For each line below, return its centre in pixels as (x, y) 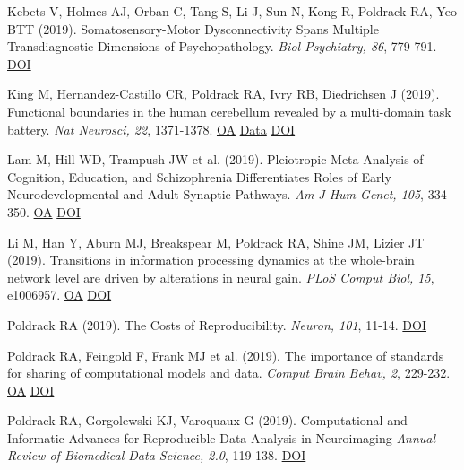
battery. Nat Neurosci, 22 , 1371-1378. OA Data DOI (151, 129)
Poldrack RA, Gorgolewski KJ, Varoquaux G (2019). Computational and (207, 420)
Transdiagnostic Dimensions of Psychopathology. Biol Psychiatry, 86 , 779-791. (222, 46)
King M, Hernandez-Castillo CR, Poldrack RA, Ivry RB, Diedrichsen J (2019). (223, 94)
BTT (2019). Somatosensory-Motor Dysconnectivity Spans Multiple (193, 28)
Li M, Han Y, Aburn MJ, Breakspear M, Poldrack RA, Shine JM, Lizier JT (216, 242)
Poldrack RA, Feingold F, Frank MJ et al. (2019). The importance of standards (226, 355)
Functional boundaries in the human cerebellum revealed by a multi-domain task (229, 111)
